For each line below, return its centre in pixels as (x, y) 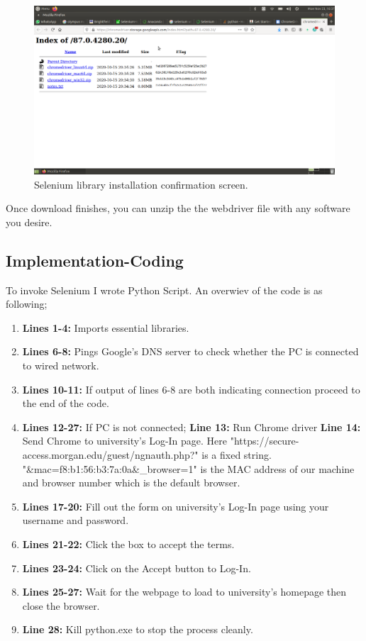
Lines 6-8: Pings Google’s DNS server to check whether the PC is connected (190, 351)
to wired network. (61, 366)
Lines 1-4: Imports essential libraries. (106, 327)
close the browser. (61, 605)
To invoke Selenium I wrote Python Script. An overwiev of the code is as (164, 290)
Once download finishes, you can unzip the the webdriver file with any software (178, 208)
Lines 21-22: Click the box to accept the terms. (128, 544)
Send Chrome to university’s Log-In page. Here (125, 441)
